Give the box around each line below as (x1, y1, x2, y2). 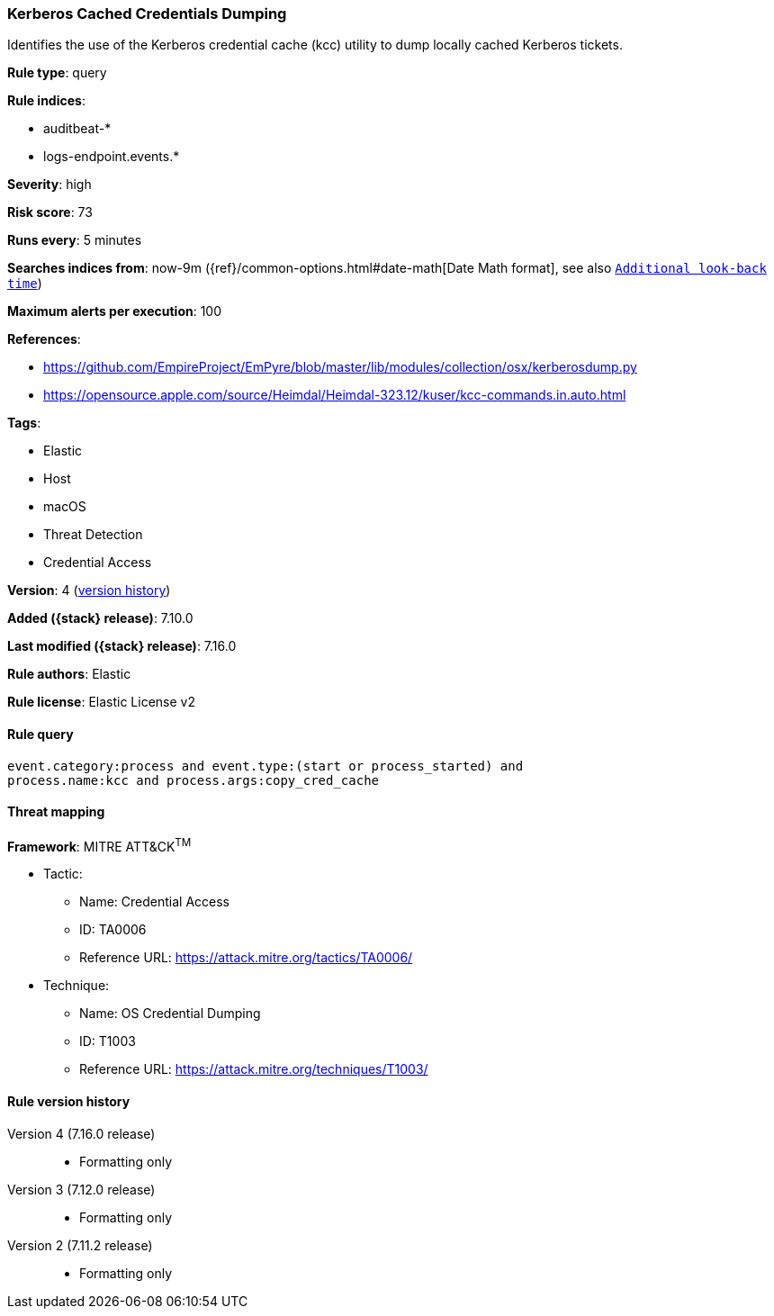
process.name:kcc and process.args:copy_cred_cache (7, 772, 380, 788)
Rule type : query (7, 65, 107, 81)
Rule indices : (7, 93, 85, 109)
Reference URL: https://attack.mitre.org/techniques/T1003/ (79, 1061, 428, 1077)
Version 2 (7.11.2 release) (7, 1237, 153, 1253)
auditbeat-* (43, 121, 112, 137)
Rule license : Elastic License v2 (7, 694, 195, 710)
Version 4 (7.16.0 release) (7, 1125, 156, 1141)
